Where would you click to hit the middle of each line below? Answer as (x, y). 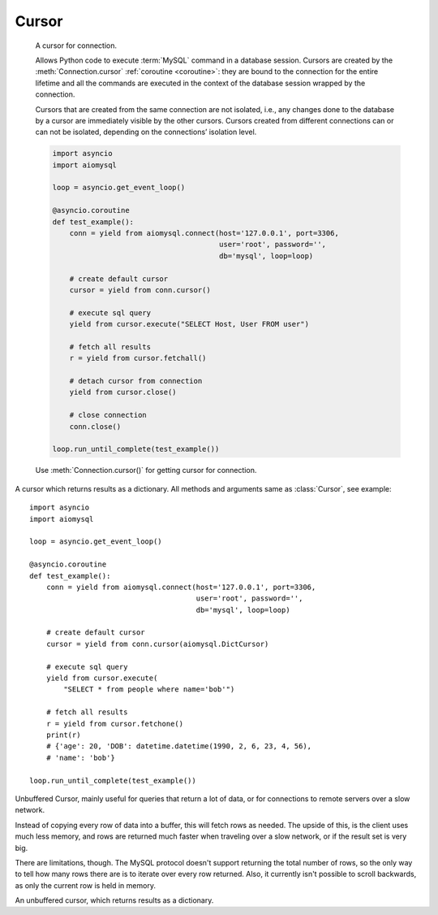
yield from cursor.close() (123, 392)
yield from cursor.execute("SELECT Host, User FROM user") (189, 324)
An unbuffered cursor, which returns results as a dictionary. (114, 900)
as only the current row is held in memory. (85, 885)
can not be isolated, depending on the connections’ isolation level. (146, 132)
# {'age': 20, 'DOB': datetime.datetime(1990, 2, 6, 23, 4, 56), (179, 746)
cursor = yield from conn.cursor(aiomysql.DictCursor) (157, 644)
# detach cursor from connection (136, 381)
